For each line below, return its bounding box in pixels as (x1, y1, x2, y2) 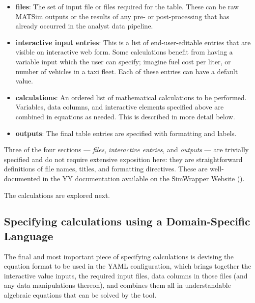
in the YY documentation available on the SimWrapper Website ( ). (42, 173, 245, 183)
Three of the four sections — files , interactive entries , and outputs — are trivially (4, 144, 249, 155)
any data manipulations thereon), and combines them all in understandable (4, 280, 231, 290)
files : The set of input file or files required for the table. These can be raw (15, 1, 239, 11)
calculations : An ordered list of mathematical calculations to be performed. (15, 92, 247, 102)
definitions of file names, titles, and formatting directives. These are (4, 164, 208, 174)
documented (4, 173, 40, 183)
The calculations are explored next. (4, 190, 110, 200)
